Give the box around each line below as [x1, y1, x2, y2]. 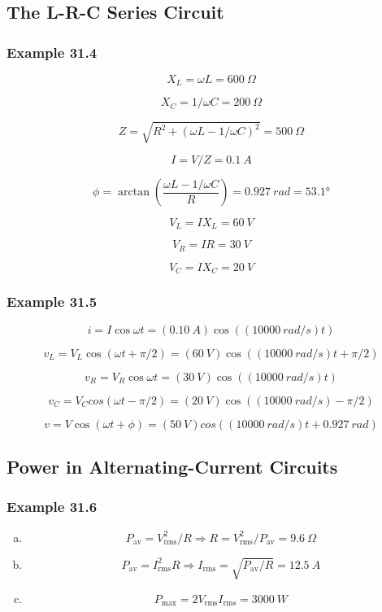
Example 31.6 [7, 496, 98, 517]
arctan [118, 186, 150, 198]
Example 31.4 [7, 42, 98, 62]
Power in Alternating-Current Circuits [7, 453, 338, 479]
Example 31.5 [7, 291, 98, 312]
